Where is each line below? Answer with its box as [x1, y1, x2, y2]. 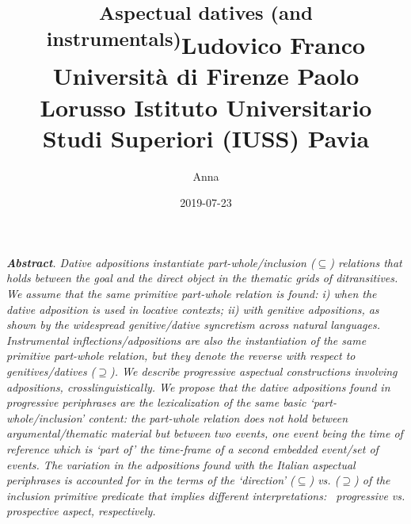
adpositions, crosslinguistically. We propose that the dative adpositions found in [6, 378, 390, 395]
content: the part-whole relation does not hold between [88, 409, 348, 426]
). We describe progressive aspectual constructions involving [110, 363, 398, 380]
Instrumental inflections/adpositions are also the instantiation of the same [6, 331, 367, 348]
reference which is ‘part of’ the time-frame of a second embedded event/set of [6, 440, 379, 457]
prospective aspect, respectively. [6, 503, 156, 519]
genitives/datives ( [6, 363, 96, 380]
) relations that [329, 254, 402, 270]
